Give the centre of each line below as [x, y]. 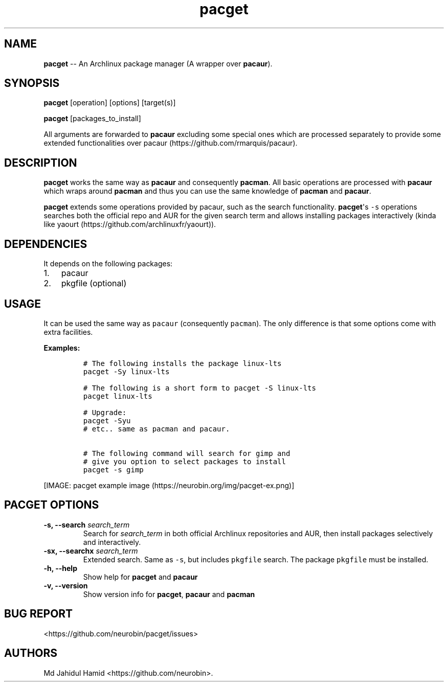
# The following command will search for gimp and [187, 453]
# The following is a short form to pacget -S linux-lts [199, 388]
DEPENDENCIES [46, 244]
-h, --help [60, 568]
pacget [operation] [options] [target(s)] [110, 103]
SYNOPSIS [32, 83]
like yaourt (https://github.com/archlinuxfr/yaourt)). [130, 224]
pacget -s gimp [113, 470]
